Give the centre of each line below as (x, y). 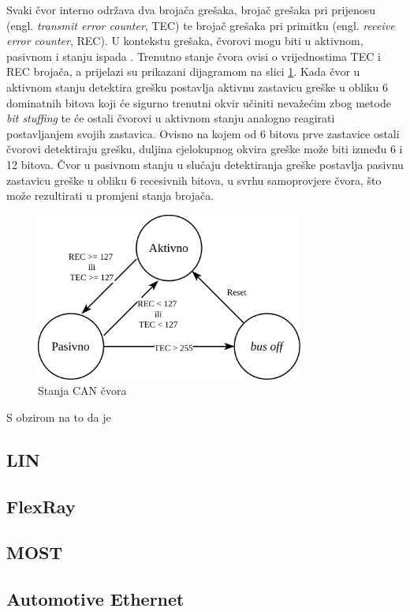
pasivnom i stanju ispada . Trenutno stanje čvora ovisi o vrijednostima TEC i (194, 56)
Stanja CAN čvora (82, 390)
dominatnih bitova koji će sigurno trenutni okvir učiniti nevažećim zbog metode (199, 102)
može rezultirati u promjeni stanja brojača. (110, 195)
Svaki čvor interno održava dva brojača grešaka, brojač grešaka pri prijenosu (191, 9)
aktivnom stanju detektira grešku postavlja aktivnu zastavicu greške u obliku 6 (197, 86)
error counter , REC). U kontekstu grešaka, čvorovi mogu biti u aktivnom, (185, 41)
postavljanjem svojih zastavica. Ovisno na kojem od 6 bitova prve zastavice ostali (203, 133)
